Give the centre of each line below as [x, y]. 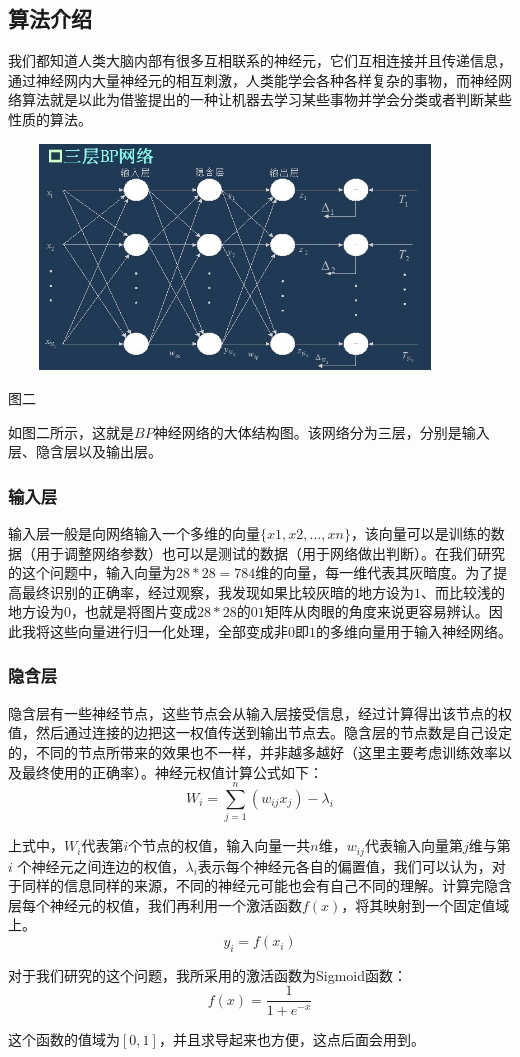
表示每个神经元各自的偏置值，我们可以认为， [344, 865]
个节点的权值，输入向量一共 [219, 845]
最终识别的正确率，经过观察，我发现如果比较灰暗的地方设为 [217, 591]
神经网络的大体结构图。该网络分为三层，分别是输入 [321, 431]
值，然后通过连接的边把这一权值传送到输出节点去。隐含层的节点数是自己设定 [260, 732]
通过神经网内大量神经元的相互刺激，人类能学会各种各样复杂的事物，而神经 [253, 79]
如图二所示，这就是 [71, 431]
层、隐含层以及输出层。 [85, 451]
